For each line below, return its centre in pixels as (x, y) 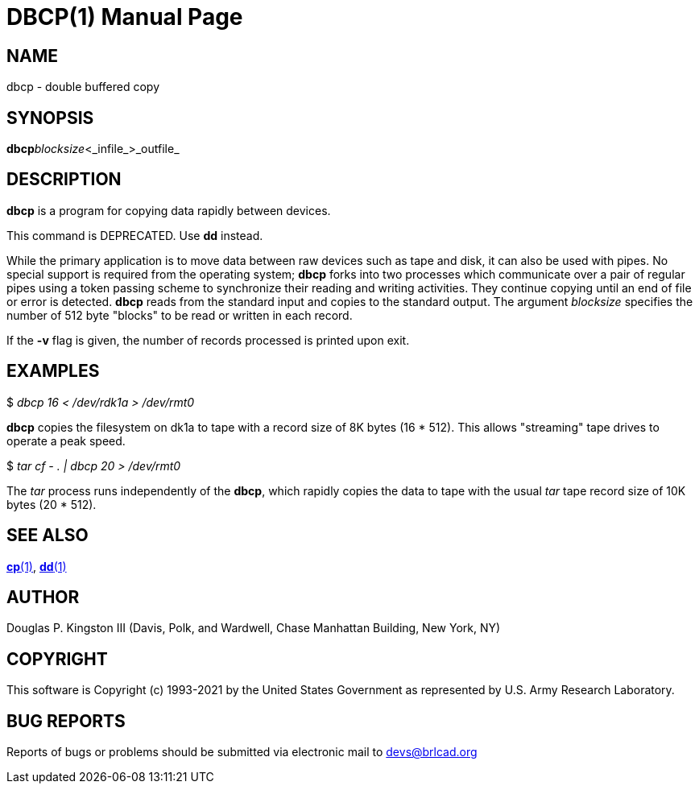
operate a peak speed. (66, 440)
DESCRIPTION (64, 180)
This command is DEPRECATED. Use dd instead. (135, 235)
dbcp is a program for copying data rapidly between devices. (169, 210)
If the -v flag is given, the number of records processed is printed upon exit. (208, 340)
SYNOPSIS (50, 118)
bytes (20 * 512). (52, 504)
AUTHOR (43, 597)
